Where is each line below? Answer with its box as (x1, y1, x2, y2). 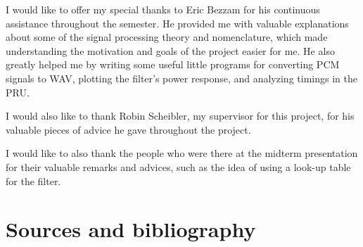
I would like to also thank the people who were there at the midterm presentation (6, 146, 358, 160)
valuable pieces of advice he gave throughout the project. (6, 122, 251, 137)
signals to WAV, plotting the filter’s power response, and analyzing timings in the (6, 70, 357, 85)
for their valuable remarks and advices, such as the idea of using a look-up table (6, 159, 351, 174)
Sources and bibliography (6, 215, 256, 243)
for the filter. (6, 173, 61, 188)
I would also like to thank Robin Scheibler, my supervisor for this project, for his (6, 108, 355, 123)
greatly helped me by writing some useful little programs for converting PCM (6, 57, 340, 72)
